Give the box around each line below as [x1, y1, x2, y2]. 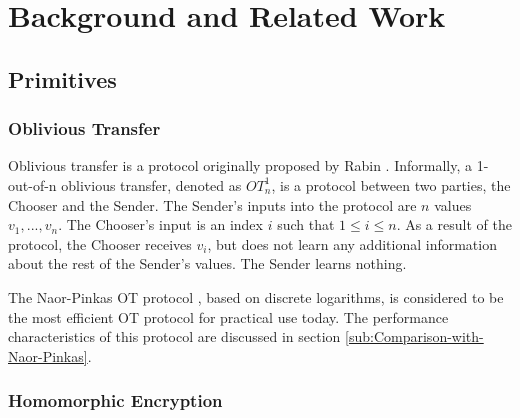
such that [277, 214, 335, 235]
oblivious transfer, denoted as [61, 174, 242, 195]
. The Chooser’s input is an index [58, 214, 263, 235]
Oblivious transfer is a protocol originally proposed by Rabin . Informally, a [8, 155, 472, 176]
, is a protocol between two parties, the [271, 174, 511, 195]
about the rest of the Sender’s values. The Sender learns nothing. [8, 253, 407, 274]
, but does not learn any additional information [207, 233, 497, 254]
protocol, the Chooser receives [8, 233, 192, 254]
